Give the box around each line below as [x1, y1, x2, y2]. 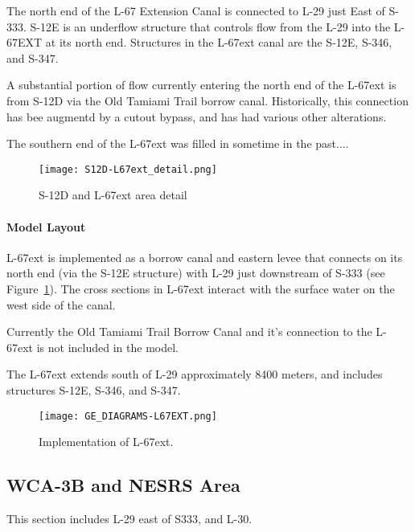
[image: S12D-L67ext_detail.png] [39, 163, 217, 175]
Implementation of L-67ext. [39, 433, 174, 450]
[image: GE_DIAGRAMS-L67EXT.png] [39, 410, 217, 422]
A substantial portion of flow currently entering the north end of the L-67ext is [6, 76, 397, 93]
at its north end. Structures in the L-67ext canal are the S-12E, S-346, [45, 34, 392, 51]
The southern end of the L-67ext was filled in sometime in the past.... [6, 135, 349, 152]
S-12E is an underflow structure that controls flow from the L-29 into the [30, 18, 391, 35]
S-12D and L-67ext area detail [39, 186, 187, 203]
